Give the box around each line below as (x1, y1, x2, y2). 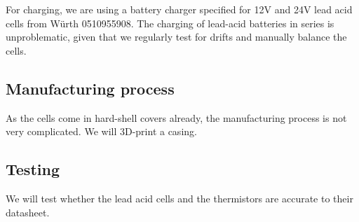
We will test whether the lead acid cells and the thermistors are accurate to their (6, 190, 353, 205)
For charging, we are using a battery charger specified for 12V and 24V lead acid (6, 2, 353, 16)
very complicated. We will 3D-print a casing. (6, 124, 197, 139)
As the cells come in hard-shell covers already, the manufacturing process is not (6, 110, 347, 125)
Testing (6, 158, 60, 180)
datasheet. (6, 204, 50, 219)
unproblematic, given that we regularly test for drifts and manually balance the (6, 29, 347, 44)
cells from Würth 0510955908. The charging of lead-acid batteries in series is (6, 15, 334, 30)
